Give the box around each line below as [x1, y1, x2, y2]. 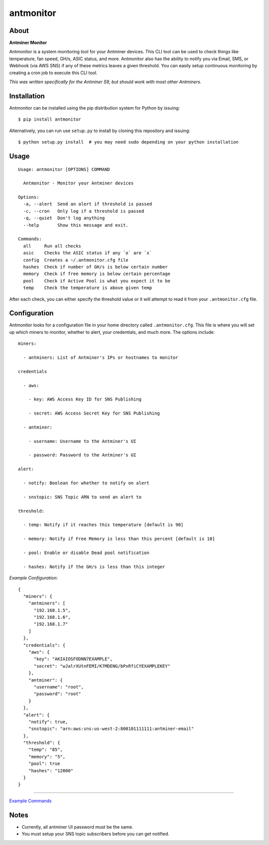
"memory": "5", [28, 754, 66, 759]
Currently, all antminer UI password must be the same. [21, 824, 134, 830]
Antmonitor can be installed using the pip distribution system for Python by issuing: [9, 105, 180, 111]
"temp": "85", [28, 747, 63, 752]
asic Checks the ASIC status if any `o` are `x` [23, 250, 152, 256]
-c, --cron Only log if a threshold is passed [23, 208, 144, 214]
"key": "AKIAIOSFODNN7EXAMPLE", [33, 656, 113, 662]
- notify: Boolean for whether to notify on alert [23, 480, 149, 486]
